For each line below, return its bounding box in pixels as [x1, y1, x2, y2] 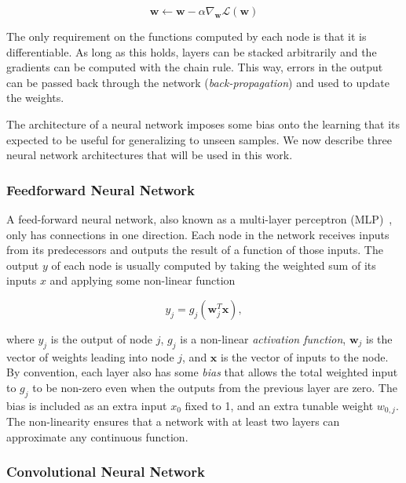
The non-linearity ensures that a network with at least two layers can [6, 413, 340, 430]
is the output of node [50, 330, 153, 347]
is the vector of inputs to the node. [221, 348, 389, 365]
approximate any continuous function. [6, 428, 188, 445]
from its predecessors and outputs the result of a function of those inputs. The [6, 241, 383, 258]
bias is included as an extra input [6, 397, 167, 413]
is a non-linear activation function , [180, 330, 346, 347]
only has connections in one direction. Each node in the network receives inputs [6, 226, 390, 242]
